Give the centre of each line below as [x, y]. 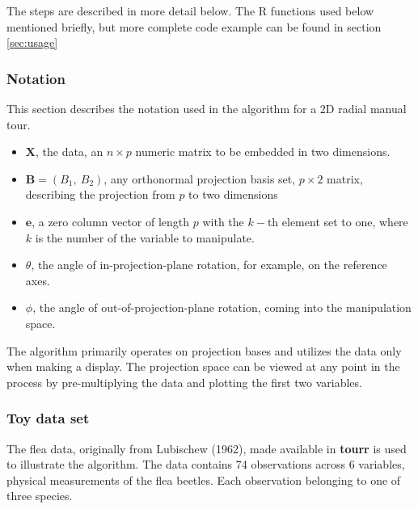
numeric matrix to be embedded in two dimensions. [263, 151]
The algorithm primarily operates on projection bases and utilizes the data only [204, 350]
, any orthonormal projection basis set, [200, 178]
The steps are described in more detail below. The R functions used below [190, 11]
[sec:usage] [32, 42]
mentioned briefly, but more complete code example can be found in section [194, 26]
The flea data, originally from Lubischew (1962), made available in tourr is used [207, 448]
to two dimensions [233, 194]
